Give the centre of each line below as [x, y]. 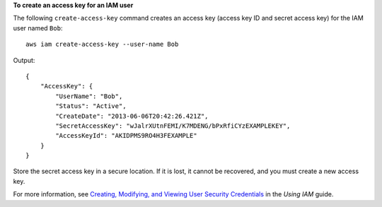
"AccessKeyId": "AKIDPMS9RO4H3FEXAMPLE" [126, 136]
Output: [24, 60]
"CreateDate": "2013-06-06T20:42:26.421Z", [132, 116]
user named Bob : [38, 28]
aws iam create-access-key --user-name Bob [102, 45]
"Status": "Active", [91, 106]
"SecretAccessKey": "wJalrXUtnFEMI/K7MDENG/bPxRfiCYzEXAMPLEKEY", [173, 126]
